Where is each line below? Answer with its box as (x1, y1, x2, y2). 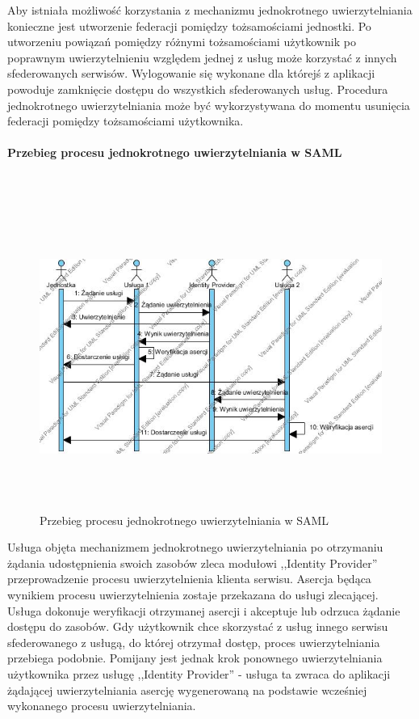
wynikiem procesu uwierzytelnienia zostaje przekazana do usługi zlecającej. (7, 586, 379, 603)
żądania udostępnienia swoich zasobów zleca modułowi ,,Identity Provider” (7, 554, 378, 571)
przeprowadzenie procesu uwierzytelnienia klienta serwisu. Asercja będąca (7, 570, 371, 587)
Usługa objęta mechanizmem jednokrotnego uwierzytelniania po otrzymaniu (7, 539, 383, 556)
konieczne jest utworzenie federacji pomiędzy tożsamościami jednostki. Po (7, 17, 371, 34)
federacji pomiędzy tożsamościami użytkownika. (7, 112, 244, 129)
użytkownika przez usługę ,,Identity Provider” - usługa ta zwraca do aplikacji (7, 666, 391, 683)
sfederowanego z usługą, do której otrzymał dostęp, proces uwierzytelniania (7, 633, 380, 650)
